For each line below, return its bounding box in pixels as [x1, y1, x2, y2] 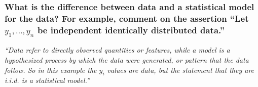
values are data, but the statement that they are [107, 64, 254, 75]
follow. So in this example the [5, 64, 97, 75]
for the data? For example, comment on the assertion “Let [5, 12, 249, 24]
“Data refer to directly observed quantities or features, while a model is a [5, 45, 230, 55]
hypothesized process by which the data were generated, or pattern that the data [5, 55, 249, 65]
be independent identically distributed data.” [37, 23, 225, 36]
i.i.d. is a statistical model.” [5, 75, 90, 85]
